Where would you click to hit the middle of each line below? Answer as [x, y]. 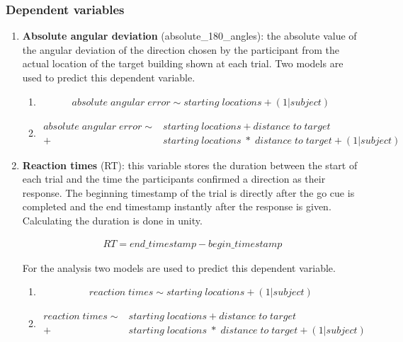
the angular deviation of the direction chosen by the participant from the [181, 49]
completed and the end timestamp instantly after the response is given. [177, 206]
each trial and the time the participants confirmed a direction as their [174, 179]
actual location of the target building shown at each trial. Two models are [183, 63]
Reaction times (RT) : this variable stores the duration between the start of [190, 165]
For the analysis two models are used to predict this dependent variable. [179, 267]
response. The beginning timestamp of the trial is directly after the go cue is [188, 192]
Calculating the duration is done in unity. [112, 221]
